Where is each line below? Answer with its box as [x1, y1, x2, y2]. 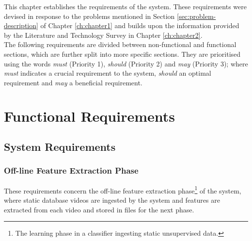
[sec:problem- [177, 11, 216, 21]
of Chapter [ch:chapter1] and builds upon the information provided [40, 20, 239, 31]
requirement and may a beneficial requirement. [4, 77, 142, 87]
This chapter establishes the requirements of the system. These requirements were [4, 1, 247, 11]
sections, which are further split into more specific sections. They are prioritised [4, 48, 241, 59]
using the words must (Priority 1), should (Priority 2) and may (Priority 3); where [4, 58, 248, 68]
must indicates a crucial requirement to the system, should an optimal [4, 68, 211, 78]
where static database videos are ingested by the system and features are [4, 194, 220, 205]
